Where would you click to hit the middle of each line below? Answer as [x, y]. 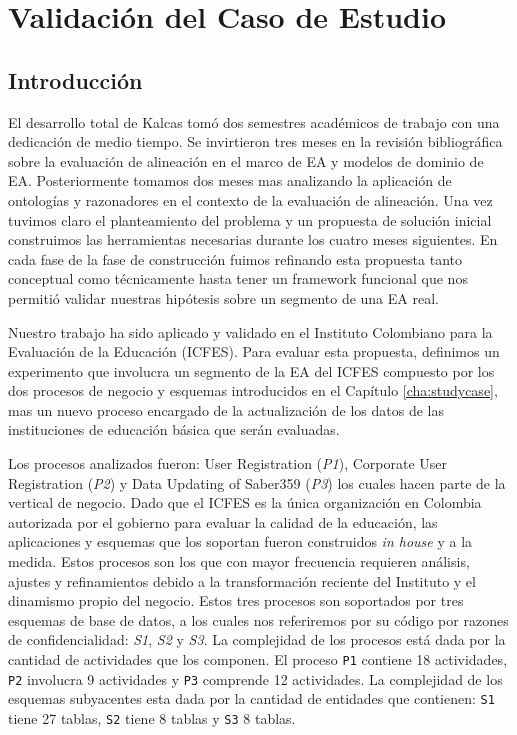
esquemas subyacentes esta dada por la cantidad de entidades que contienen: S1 [251, 698]
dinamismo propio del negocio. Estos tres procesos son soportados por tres [236, 600]
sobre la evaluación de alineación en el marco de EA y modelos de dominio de [246, 160]
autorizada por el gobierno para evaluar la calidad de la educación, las [223, 521]
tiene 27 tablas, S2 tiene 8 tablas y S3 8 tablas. [152, 717]
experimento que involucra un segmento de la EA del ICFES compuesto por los [251, 370]
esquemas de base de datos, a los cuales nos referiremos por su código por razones [258, 619]
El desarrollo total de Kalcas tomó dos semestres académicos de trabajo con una [254, 121]
